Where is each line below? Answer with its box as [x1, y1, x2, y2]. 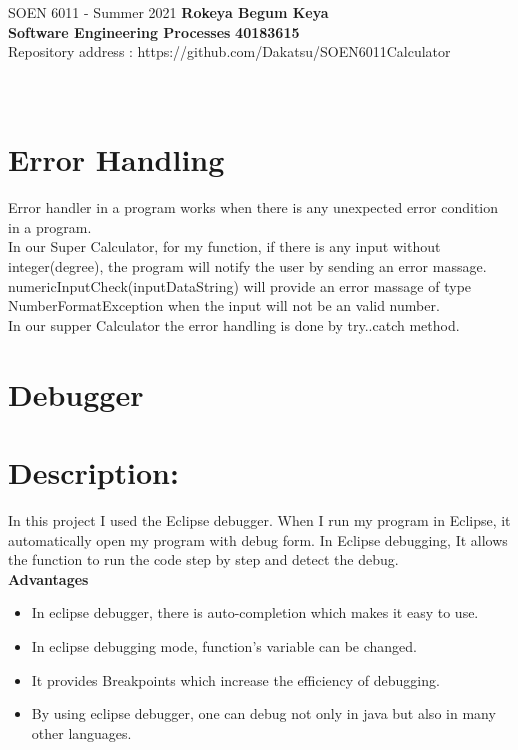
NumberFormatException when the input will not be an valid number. [8, 295, 440, 316]
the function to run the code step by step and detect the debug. [8, 549, 399, 570]
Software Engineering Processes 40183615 [8, 21, 300, 42]
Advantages [8, 568, 89, 589]
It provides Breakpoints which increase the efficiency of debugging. [31, 669, 440, 690]
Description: [8, 452, 179, 492]
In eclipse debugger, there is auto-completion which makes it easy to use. [31, 602, 479, 623]
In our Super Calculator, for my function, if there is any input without [8, 236, 441, 257]
